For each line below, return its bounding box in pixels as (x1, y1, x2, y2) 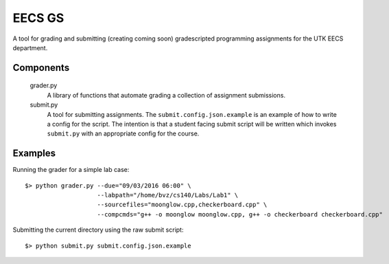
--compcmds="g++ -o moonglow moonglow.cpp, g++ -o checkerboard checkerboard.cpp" (97, 210, 384, 218)
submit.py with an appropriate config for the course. (47, 129, 200, 137)
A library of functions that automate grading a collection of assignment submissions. (47, 91, 286, 99)
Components (12, 62, 70, 74)
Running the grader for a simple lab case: (12, 166, 130, 174)
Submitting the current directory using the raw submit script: (12, 225, 184, 234)
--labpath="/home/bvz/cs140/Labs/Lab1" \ (97, 191, 239, 199)
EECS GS (12, 10, 64, 25)
